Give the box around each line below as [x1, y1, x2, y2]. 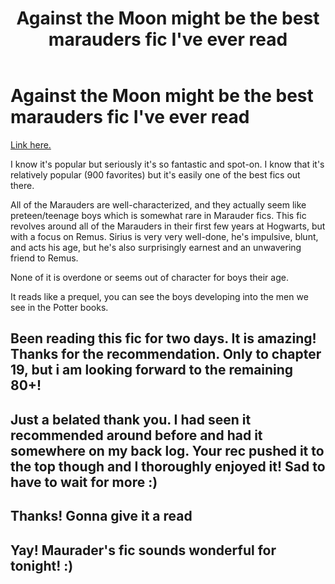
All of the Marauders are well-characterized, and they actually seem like [10, 198, 307, 211]
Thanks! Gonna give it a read [10, 508, 193, 525]
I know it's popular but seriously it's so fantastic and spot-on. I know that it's [10, 158, 325, 170]
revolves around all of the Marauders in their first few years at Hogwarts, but [10, 220, 326, 232]
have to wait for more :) [10, 473, 158, 491]
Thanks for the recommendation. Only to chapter [10, 346, 322, 363]
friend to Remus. [10, 252, 79, 264]
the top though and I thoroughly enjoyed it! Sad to [10, 458, 326, 475]
